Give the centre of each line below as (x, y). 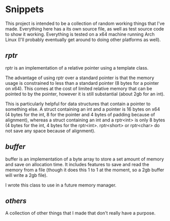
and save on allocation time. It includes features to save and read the (77, 164)
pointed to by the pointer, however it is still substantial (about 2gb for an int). (85, 94)
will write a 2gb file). (26, 175)
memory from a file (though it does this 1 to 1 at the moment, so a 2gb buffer (85, 170)
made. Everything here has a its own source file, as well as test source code (85, 28)
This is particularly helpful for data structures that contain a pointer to (78, 104)
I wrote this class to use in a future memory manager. (61, 185)
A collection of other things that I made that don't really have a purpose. (80, 213)
